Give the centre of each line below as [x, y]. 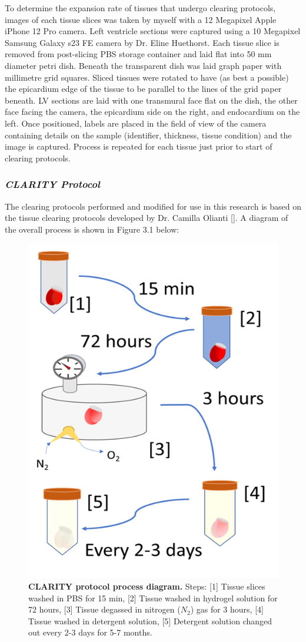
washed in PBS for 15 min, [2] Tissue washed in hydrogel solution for [153, 598]
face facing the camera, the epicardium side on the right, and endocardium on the [152, 112]
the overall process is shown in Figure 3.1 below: [92, 229]
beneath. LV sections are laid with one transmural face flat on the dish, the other [151, 100]
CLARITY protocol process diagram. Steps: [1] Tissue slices [147, 586]
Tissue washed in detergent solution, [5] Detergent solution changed [150, 621]
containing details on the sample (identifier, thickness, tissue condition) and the [148, 135]
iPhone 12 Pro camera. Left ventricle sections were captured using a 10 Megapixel [153, 31]
